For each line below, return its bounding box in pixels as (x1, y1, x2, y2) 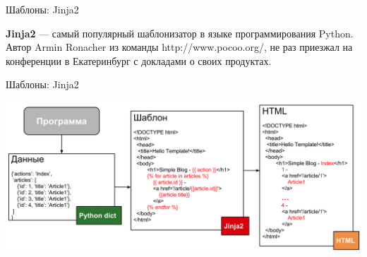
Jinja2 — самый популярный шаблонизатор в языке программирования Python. (6, 25, 354, 40)
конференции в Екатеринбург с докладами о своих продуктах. (6, 53, 272, 68)
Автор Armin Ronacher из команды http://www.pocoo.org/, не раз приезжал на (6, 40, 353, 54)
